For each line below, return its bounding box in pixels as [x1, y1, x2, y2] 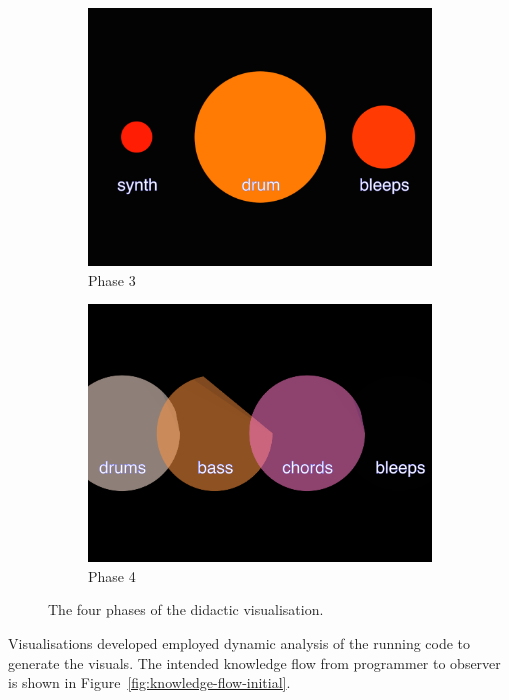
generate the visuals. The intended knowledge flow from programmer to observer [8, 652, 501, 673]
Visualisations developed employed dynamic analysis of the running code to [8, 633, 471, 654]
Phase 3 [88, 269, 136, 290]
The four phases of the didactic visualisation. [48, 599, 324, 620]
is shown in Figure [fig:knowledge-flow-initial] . [8, 672, 291, 693]
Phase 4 [88, 565, 136, 586]
